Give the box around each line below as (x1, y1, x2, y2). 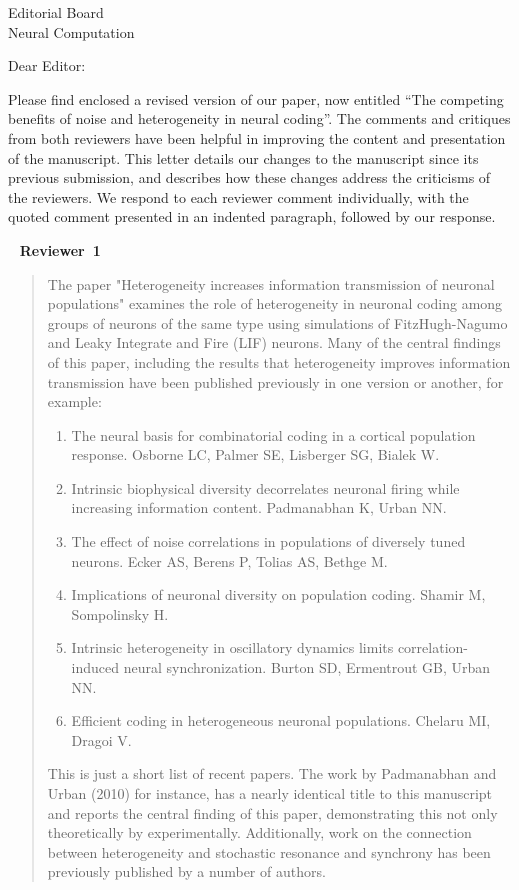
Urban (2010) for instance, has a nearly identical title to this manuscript (47, 783, 493, 803)
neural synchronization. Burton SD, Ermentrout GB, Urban (123, 657, 491, 678)
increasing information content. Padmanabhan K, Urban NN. (71, 497, 447, 518)
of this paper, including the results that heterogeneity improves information (47, 351, 511, 372)
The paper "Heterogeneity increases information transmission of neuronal (47, 273, 495, 294)
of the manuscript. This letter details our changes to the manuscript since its (8, 147, 479, 168)
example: (47, 391, 102, 412)
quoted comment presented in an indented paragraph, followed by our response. (8, 206, 496, 227)
